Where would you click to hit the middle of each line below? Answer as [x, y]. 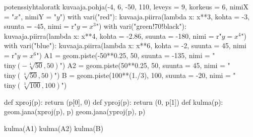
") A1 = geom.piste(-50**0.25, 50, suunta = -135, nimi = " [126, 55]
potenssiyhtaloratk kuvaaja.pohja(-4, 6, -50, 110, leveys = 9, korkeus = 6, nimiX [126, 6]
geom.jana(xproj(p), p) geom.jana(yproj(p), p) [75, 111]
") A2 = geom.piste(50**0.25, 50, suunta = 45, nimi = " [145, 65]
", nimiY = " [37, 16]
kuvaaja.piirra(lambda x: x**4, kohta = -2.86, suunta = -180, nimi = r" [113, 35]
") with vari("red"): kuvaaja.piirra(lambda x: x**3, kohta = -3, [155, 16]
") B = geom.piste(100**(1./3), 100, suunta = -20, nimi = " [145, 75]
